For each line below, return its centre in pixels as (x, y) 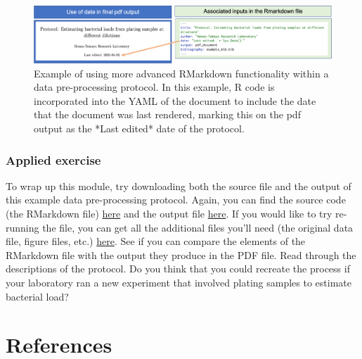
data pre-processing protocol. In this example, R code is (154, 87)
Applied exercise (53, 159)
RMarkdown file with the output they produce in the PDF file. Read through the (181, 254)
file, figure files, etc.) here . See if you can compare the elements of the (156, 241)
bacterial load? (37, 296)
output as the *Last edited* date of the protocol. (139, 128)
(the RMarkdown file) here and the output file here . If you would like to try (169, 214)
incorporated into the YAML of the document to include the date (175, 100)
